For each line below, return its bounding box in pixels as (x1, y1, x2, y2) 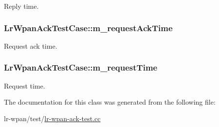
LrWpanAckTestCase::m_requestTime (4, 61, 158, 73)
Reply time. (4, 1, 39, 11)
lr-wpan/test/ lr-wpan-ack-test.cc (4, 113, 101, 123)
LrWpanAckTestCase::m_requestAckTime (4, 21, 173, 34)
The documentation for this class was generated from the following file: (4, 97, 216, 107)
